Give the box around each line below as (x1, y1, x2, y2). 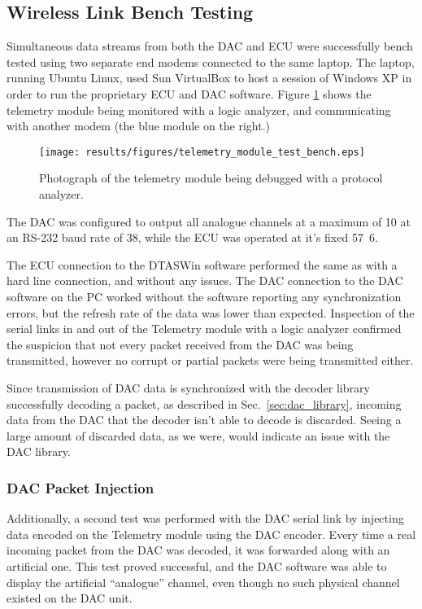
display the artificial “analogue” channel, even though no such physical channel (7, 573, 400, 590)
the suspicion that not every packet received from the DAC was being (7, 335, 354, 353)
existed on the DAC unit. (7, 589, 133, 607)
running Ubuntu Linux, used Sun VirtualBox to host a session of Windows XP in (7, 69, 412, 86)
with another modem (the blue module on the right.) (7, 117, 271, 134)
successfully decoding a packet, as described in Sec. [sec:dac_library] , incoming (7, 395, 402, 412)
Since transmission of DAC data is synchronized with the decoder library (7, 379, 370, 396)
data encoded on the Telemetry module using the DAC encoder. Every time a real (7, 525, 416, 542)
